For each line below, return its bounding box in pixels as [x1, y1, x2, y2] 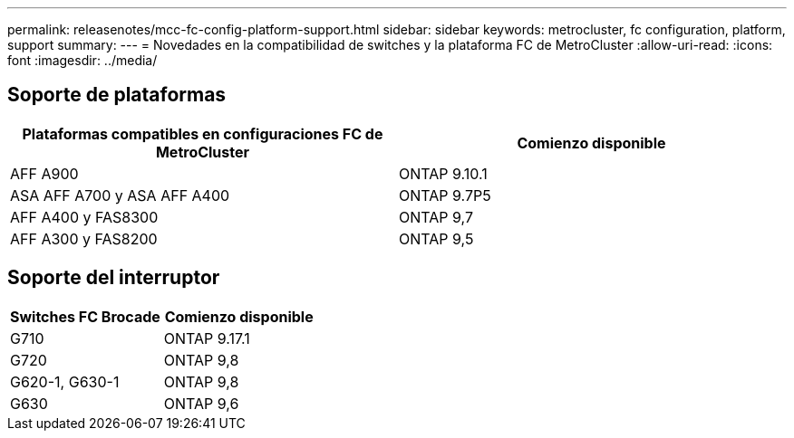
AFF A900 [10, 164, 79, 183]
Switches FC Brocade [10, 307, 160, 326]
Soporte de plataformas [7, 83, 227, 107]
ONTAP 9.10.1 [399, 164, 488, 183]
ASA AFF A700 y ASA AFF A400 [10, 186, 230, 205]
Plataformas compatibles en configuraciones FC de [22, 124, 383, 143]
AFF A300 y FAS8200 [10, 229, 158, 248]
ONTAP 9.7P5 [399, 186, 491, 205]
